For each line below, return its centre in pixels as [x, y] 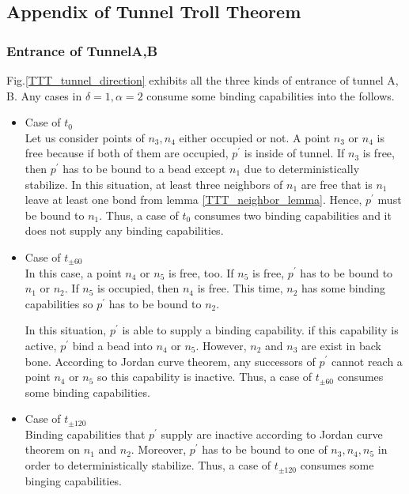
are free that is [337, 184]
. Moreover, [159, 449]
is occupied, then [138, 288]
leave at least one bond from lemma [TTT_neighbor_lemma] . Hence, [193, 200]
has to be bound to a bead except [144, 168]
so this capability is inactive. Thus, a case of [205, 377]
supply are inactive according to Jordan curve [272, 434]
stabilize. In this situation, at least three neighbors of [154, 184]
